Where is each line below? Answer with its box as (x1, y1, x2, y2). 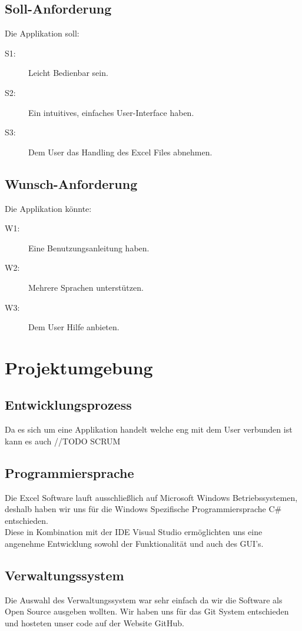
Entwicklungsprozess (5, 396, 132, 414)
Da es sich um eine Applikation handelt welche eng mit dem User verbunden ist (5, 423, 293, 436)
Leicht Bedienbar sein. (28, 67, 108, 79)
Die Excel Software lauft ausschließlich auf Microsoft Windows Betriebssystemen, (5, 491, 298, 503)
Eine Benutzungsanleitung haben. (28, 241, 150, 254)
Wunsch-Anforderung (5, 174, 138, 192)
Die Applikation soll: (5, 27, 79, 39)
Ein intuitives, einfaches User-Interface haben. (28, 106, 194, 118)
